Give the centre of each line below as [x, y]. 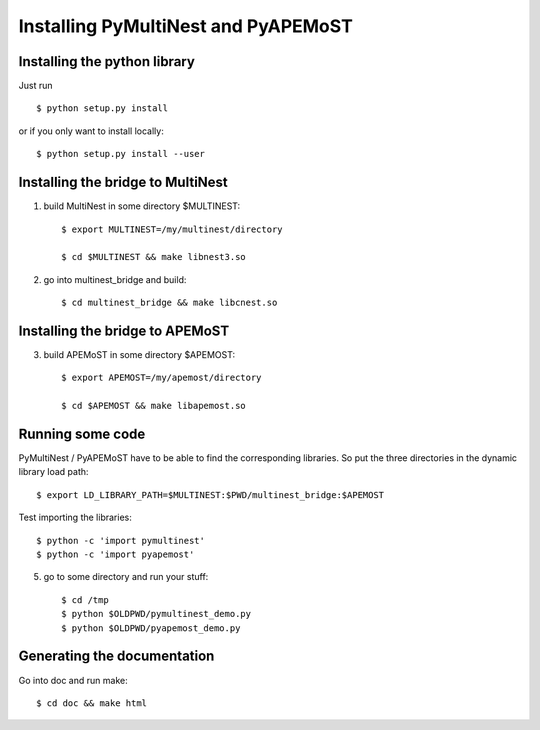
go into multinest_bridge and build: [115, 279]
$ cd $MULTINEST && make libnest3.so [154, 257]
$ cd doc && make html [92, 703]
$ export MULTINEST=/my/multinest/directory [172, 229]
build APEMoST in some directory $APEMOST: [139, 354]
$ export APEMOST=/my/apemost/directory [161, 378]
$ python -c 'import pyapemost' [115, 554]
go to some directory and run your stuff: [126, 577]
